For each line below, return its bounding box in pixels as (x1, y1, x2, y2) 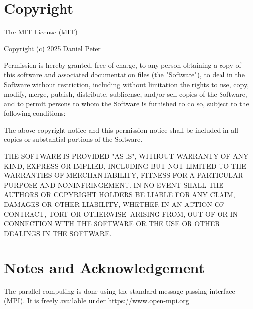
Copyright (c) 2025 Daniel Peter (4, 43, 101, 53)
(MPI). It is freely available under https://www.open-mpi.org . (4, 295, 191, 306)
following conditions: (4, 108, 66, 118)
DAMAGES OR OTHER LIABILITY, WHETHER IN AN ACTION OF (4, 199, 224, 209)
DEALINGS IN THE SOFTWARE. (4, 228, 112, 238)
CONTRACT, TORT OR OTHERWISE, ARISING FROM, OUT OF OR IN (4, 208, 238, 219)
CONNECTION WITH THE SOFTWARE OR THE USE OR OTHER (4, 218, 220, 229)
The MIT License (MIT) (4, 27, 78, 37)
